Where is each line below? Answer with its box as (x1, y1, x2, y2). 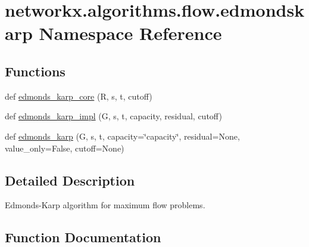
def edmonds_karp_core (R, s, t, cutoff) (5, 89, 152, 102)
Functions (5, 61, 65, 80)
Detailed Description (5, 171, 135, 189)
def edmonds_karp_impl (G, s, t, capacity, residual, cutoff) (5, 110, 222, 122)
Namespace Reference (39, 21, 222, 45)
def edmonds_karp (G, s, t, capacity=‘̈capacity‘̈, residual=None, (5, 129, 240, 142)
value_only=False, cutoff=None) (5, 141, 124, 154)
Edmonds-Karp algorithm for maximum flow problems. (5, 199, 205, 211)
